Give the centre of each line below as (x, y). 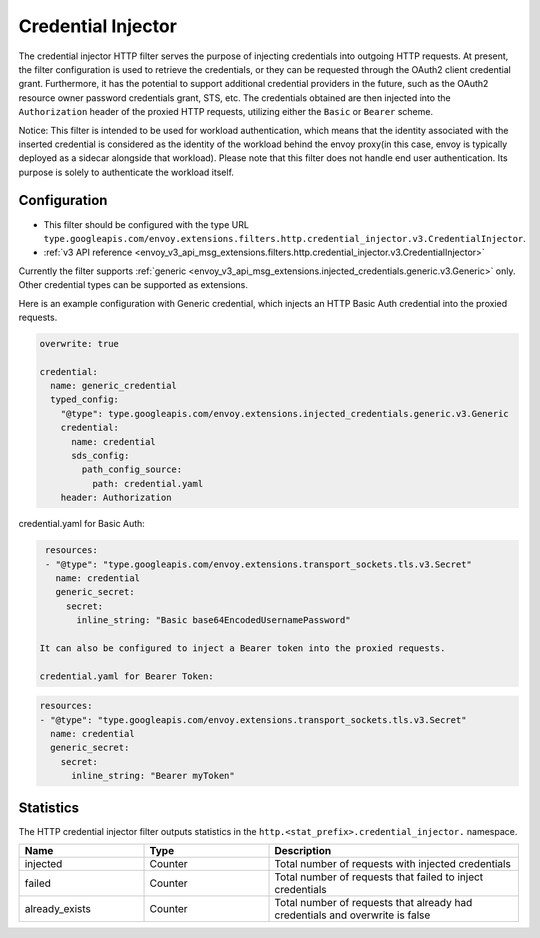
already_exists (58, 909)
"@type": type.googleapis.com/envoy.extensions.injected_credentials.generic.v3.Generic (284, 413)
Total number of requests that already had (373, 903)
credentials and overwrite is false (352, 915)
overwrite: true (79, 343)
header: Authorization (116, 498)
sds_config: (100, 456)
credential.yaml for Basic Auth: (81, 524)
